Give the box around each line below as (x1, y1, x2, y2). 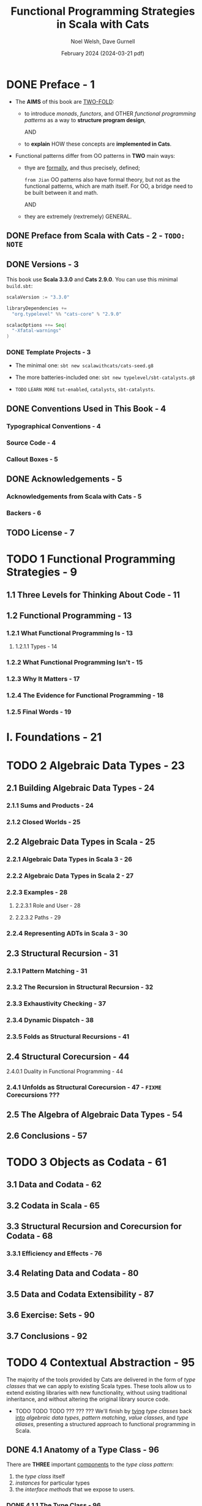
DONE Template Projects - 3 (6, 348, 91, 357)
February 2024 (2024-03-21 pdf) (61, 49, 145, 57)
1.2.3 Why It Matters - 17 (6, 674, 80, 683)
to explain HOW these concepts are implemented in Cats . (24, 140, 172, 147)
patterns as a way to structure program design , (24, 116, 146, 123)
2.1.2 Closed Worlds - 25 (6, 817, 81, 826)
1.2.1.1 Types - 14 (15, 643, 58, 650)
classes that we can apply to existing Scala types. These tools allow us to (6, 1382, 192, 1389)
